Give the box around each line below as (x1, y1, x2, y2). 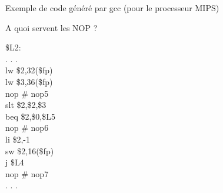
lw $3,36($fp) (5, 75, 53, 87)
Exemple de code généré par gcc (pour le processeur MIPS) (5, 2, 219, 13)
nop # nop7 (5, 167, 49, 180)
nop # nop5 (5, 87, 49, 99)
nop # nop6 (5, 121, 49, 134)
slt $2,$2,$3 (5, 99, 46, 111)
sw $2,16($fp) (5, 144, 54, 157)
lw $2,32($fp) (5, 64, 53, 76)
